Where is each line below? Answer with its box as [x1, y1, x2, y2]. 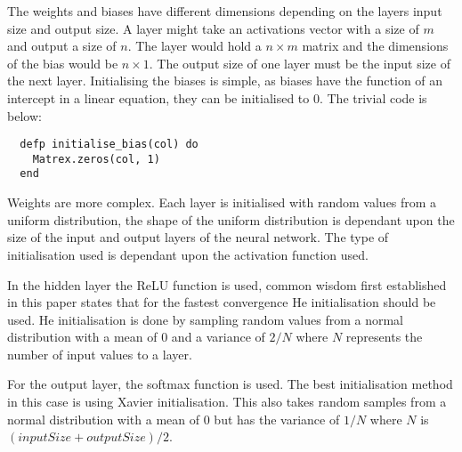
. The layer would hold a [127, 36, 262, 55]
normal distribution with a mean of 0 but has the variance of [7, 409, 340, 428]
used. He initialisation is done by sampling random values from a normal [7, 310, 404, 328]
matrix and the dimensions [302, 36, 449, 55]
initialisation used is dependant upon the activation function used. [7, 245, 369, 263]
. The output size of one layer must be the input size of [149, 53, 450, 72]
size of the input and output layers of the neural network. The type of [7, 228, 389, 246]
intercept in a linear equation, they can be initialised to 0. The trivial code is [7, 88, 427, 107]
